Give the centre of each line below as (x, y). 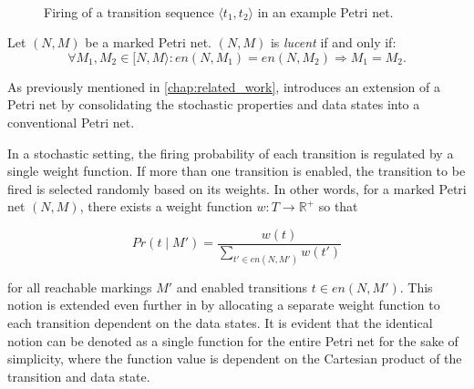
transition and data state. (79, 376)
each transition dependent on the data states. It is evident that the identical (220, 323)
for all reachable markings (80, 287)
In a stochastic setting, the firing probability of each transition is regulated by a (231, 153)
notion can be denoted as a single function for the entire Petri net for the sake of (233, 340)
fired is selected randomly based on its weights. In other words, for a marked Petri (237, 188)
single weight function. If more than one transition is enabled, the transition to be (237, 171)
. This (416, 287)
